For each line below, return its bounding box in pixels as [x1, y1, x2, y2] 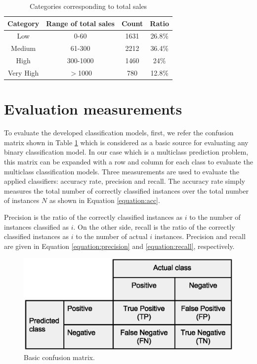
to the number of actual [76, 231, 148, 242]
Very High [8, 67, 39, 78]
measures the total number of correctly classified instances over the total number [4, 185, 249, 196]
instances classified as [4, 221, 69, 232]
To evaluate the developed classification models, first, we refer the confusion [4, 127, 234, 138]
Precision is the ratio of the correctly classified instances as [4, 211, 182, 222]
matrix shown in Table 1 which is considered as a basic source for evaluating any [4, 137, 249, 147]
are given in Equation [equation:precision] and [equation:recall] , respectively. [4, 241, 235, 251]
